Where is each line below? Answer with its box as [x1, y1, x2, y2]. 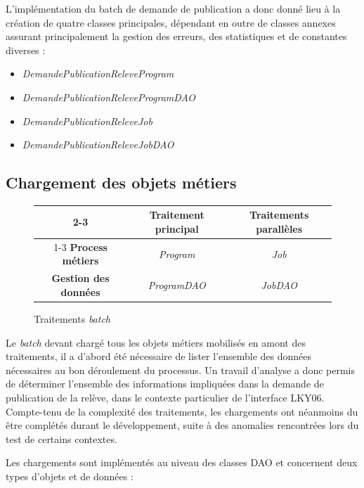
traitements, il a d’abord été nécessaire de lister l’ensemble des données [6, 349, 312, 364]
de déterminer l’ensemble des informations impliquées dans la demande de [6, 376, 324, 391]
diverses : [6, 42, 46, 57]
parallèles [256, 221, 303, 236]
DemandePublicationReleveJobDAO [22, 137, 174, 152]
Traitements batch [34, 312, 111, 326]
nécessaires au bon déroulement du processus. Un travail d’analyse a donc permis [6, 362, 356, 377]
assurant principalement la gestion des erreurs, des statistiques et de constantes [6, 29, 347, 44]
